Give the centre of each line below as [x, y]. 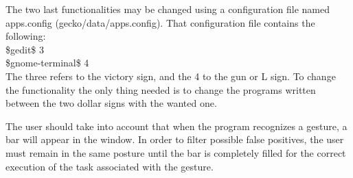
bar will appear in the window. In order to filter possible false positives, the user [175, 139]
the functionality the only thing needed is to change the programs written [161, 89]
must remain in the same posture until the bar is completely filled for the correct [176, 152]
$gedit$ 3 [25, 49]
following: [26, 36]
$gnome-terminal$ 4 [47, 63]
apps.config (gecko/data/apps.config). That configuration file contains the [160, 22]
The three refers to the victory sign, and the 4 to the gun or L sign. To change [171, 76]
